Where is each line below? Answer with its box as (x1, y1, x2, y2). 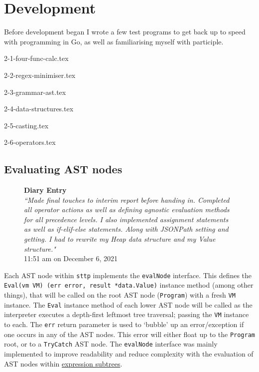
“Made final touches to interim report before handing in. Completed (24, 194, 230, 205)
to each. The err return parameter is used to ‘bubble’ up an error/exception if (4, 319, 244, 330)
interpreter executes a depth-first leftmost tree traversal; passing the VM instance (4, 309, 249, 320)
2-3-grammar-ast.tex (4, 86, 66, 97)
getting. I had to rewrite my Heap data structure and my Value (24, 234, 216, 244)
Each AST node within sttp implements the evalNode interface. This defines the (4, 270, 252, 280)
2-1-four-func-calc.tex (4, 53, 69, 63)
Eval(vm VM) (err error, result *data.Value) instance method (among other (4, 280, 254, 290)
